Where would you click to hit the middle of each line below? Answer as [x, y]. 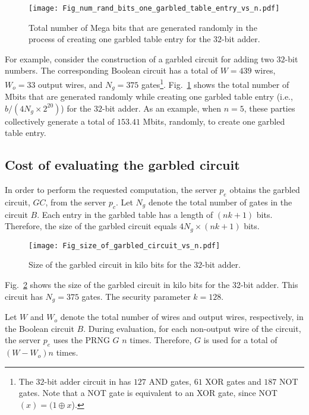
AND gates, [170, 381]
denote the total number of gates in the [220, 202]
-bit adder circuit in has [88, 381]
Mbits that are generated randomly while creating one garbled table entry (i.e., [149, 96]
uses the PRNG [81, 340]
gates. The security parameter [136, 296]
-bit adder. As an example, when [162, 108]
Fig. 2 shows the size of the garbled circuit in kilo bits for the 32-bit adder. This [152, 285]
